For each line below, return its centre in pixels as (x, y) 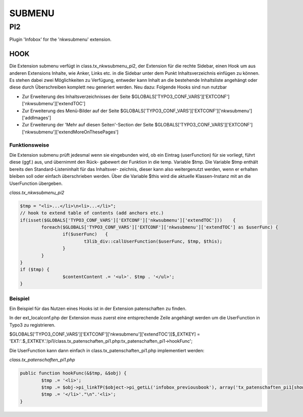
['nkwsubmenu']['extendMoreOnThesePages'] (70, 132)
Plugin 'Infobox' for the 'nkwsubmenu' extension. (61, 39)
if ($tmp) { (35, 270)
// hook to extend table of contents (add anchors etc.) (92, 213)
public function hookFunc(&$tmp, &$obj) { (73, 373)
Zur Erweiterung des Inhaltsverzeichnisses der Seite (76, 97)
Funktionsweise (29, 145)
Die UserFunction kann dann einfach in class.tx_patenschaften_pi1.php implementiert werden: (107, 350)
